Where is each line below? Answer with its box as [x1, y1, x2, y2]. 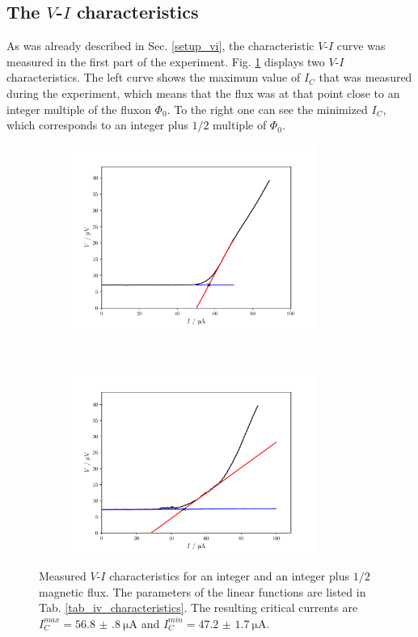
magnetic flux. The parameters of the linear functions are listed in [39, 583, 366, 600]
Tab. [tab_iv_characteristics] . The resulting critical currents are [39, 599, 358, 616]
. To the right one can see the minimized [167, 100, 368, 117]
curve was [336, 37, 386, 54]
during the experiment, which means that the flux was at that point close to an [6, 84, 400, 101]
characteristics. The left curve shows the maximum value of [6, 69, 301, 86]
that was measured [319, 69, 412, 86]
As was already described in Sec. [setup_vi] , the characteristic [6, 37, 315, 54]
